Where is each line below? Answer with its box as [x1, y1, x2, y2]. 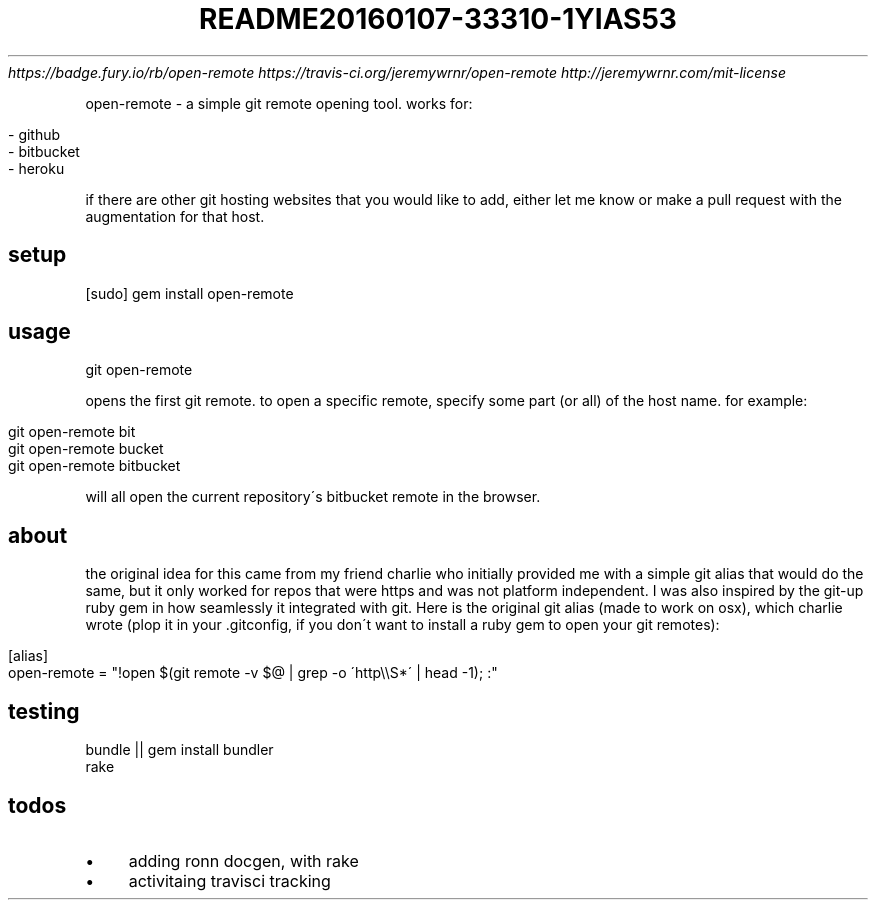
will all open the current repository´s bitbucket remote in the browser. [85, 488, 541, 506]
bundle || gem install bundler [85, 741, 274, 759]
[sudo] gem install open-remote [85, 284, 294, 302]
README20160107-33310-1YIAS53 [199, 2, 677, 36]
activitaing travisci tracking [128, 870, 331, 891]
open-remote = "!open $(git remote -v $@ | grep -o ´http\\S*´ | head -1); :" [8, 664, 498, 682]
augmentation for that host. [85, 207, 265, 225]
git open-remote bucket [8, 440, 164, 458]
